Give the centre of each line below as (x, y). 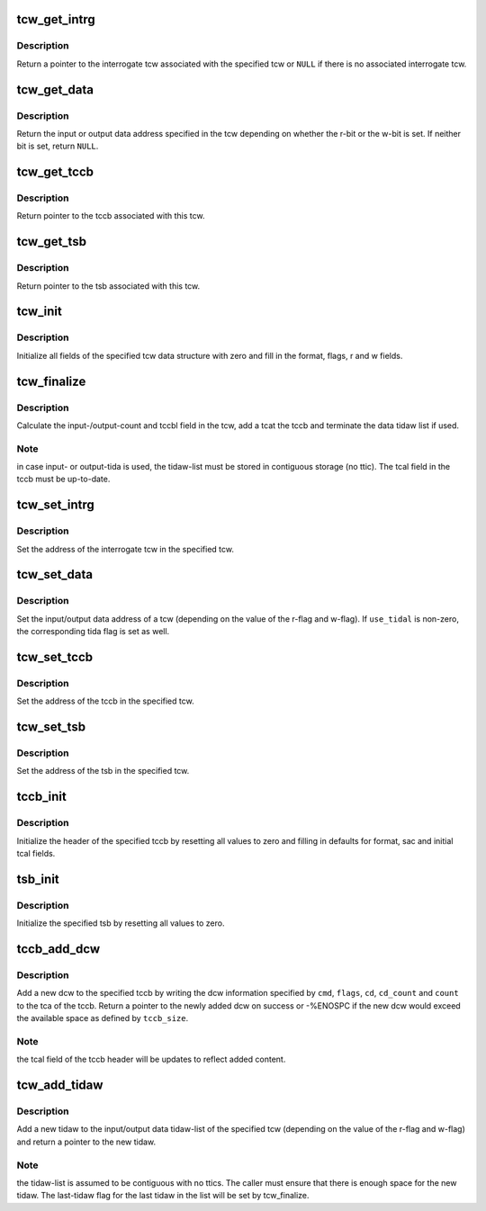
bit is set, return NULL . (58, 146)
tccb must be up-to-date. (63, 479)
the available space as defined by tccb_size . (103, 1018)
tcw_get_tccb (55, 172)
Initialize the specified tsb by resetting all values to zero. (121, 923)
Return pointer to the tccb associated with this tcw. (111, 216)
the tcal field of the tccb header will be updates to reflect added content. (151, 1059)
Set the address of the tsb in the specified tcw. (103, 771)
